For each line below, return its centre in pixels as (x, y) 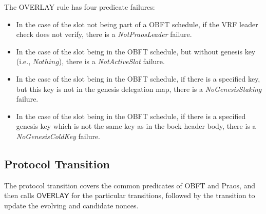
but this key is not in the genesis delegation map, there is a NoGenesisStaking (139, 89)
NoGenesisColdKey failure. (58, 136)
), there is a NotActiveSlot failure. (112, 61)
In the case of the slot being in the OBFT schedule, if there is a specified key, (138, 78)
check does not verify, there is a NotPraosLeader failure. (104, 34)
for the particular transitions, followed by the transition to (163, 195)
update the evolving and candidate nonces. (71, 205)
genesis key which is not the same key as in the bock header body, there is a (136, 126)
